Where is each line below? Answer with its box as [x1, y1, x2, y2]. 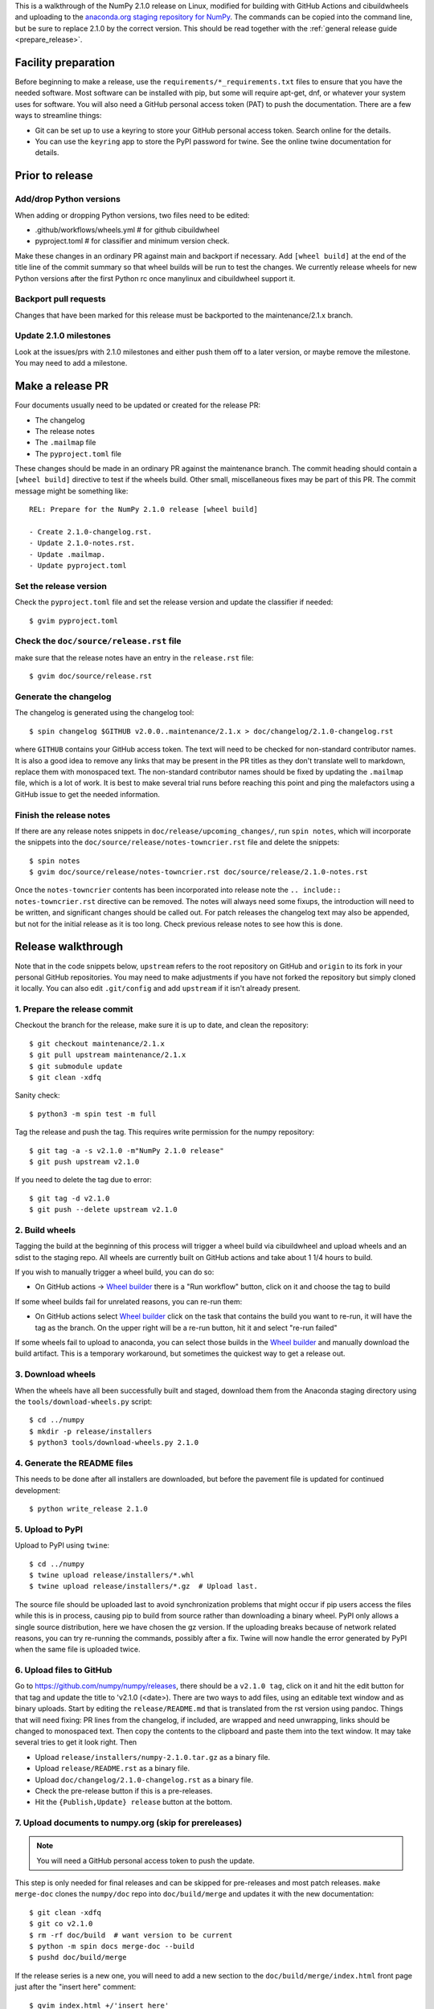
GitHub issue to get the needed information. [14, 789, 161, 799]
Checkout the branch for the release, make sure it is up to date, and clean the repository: [14, 1021, 309, 1030]
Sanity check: [14, 1090, 60, 1100]
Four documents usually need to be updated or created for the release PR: [14, 400, 261, 410]
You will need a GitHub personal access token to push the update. [36, 1856, 255, 1865]
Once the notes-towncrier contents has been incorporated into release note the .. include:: [14, 885, 342, 895]
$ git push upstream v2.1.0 [29, 1157, 140, 1166]
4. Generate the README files [14, 1457, 133, 1468]
